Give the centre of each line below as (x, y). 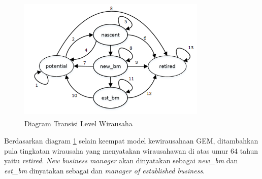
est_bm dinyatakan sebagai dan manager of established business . (105, 170)
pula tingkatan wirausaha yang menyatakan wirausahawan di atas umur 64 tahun (131, 150)
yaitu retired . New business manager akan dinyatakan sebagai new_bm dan (121, 160)
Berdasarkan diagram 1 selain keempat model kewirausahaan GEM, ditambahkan (131, 140)
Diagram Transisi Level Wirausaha (78, 123)
